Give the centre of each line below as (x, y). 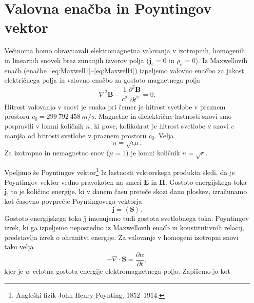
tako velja (19, 247)
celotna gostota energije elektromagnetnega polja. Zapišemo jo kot (131, 271)
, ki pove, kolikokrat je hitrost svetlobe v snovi (159, 125)
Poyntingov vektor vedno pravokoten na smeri (73, 182)
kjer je (14, 271)
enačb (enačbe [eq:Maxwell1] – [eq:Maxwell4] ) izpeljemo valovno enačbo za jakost (124, 70)
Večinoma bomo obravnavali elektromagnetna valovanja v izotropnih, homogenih (125, 51)
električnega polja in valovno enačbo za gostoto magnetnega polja (102, 80)
